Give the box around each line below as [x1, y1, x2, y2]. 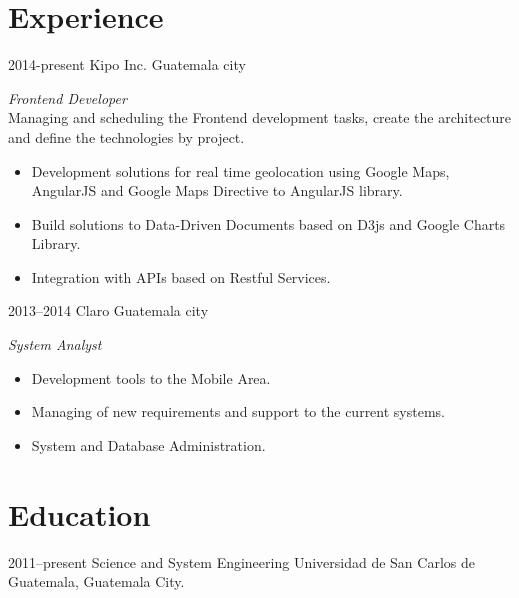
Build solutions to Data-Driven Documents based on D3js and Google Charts [31, 213, 506, 234]
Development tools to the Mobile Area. [31, 367, 271, 388]
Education [8, 493, 151, 534]
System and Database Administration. [31, 434, 266, 455]
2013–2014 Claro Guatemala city [8, 300, 209, 321]
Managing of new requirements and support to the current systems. [31, 401, 445, 422]
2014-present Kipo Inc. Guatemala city [8, 54, 246, 75]
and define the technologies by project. [8, 126, 245, 147]
